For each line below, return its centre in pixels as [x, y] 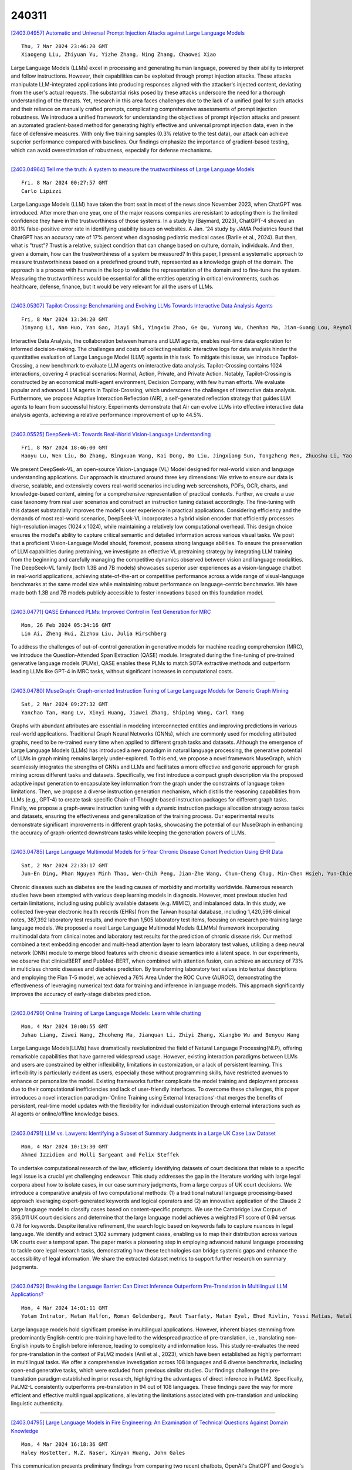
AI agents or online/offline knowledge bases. [65, 1114]
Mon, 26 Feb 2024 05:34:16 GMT [66, 625]
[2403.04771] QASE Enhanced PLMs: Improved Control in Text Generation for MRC [111, 612]
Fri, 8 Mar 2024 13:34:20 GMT [65, 319]
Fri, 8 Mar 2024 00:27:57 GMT [65, 183]
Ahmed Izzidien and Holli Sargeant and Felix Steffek [100, 1155]
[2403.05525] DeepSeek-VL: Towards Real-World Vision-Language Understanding [111, 434]
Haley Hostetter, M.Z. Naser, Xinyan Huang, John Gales [103, 1453]
